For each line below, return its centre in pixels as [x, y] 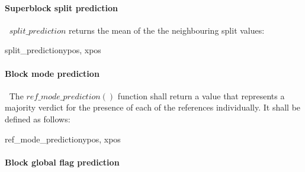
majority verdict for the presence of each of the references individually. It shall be [153, 107]
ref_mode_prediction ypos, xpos [63, 139]
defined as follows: [38, 119]
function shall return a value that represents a [201, 95]
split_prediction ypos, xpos [53, 50]
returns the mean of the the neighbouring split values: [167, 30]
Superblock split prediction [61, 7]
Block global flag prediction [62, 162]
